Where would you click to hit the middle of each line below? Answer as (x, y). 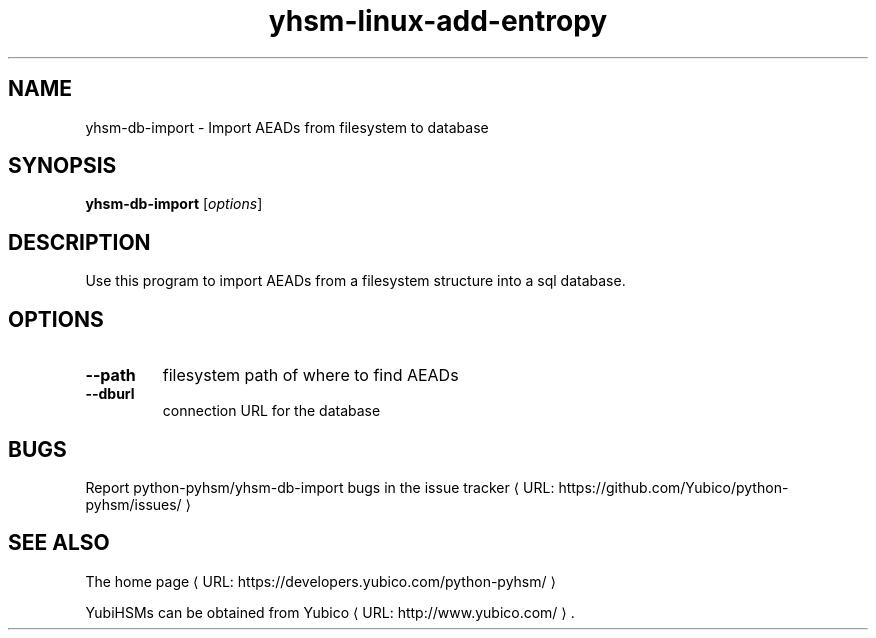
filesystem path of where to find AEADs (310, 375)
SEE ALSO (59, 543)
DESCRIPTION (79, 242)
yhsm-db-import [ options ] (174, 204)
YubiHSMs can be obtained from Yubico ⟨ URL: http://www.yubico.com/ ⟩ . (330, 612)
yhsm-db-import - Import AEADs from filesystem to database (287, 127)
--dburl (110, 394)
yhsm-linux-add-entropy (438, 21)
